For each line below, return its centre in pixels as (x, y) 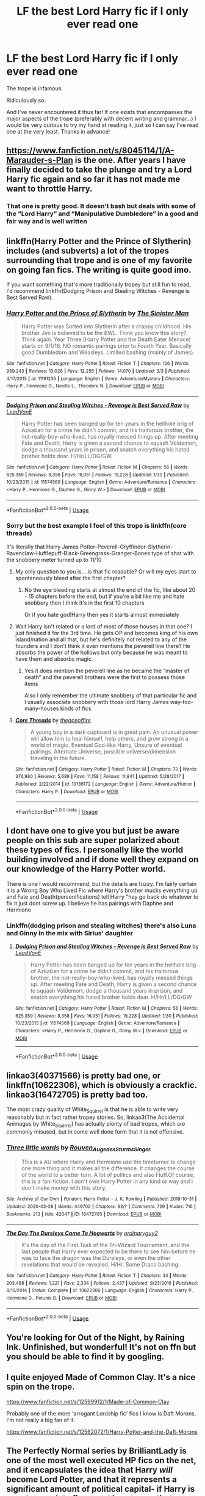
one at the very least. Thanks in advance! (58, 131)
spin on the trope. (41, 1387)
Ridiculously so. (26, 100)
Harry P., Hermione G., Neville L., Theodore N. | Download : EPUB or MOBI (85, 386)
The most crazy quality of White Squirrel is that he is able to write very (92, 1110)
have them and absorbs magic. (54, 659)
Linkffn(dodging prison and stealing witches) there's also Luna (101, 926)
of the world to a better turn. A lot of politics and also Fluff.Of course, (108, 1175)
